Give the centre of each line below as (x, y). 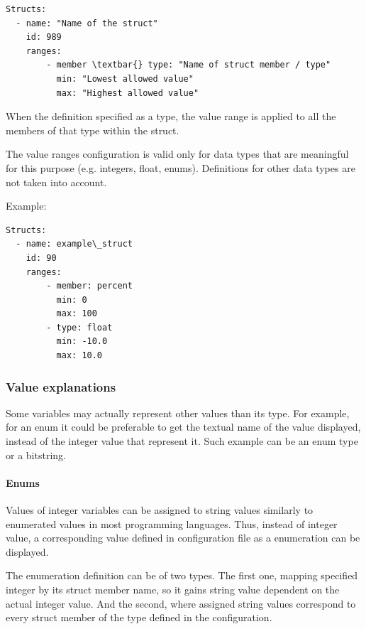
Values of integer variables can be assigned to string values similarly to (160, 510)
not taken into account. (56, 182)
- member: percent (89, 286)
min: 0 (72, 300)
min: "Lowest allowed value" (125, 79)
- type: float (79, 327)
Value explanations (61, 386)
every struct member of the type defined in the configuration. (139, 617)
